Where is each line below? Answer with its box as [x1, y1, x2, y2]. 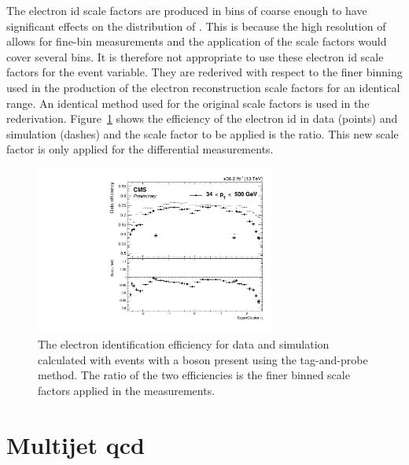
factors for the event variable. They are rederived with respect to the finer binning [6, 64, 403, 80]
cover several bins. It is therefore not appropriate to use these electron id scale [6, 48, 384, 65]
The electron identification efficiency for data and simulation [38, 336, 330, 352]
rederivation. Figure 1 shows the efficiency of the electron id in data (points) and [6, 110, 398, 127]
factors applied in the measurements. [38, 382, 216, 399]
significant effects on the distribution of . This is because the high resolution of [6, 17, 386, 34]
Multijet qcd [6, 428, 145, 460]
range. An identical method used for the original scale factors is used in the [6, 94, 370, 111]
